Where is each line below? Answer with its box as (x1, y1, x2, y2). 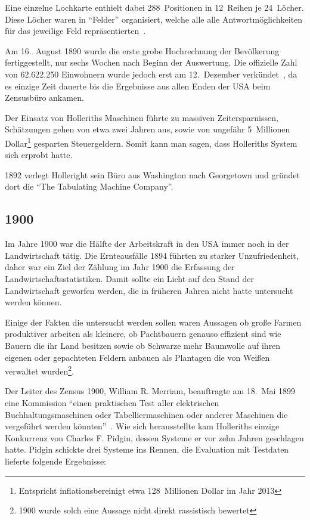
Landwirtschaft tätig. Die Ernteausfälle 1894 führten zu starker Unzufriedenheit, (5, 249, 299, 261)
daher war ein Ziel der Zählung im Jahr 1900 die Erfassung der (5, 261, 235, 273)
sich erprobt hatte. (5, 148, 73, 161)
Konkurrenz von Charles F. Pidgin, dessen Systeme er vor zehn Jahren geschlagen (5, 431, 304, 444)
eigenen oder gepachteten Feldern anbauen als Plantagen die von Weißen (5, 351, 270, 363)
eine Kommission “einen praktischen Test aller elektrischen (5, 396, 219, 408)
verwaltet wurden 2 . (5, 363, 74, 377)
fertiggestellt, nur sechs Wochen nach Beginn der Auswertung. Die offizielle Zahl (5, 56, 297, 69)
